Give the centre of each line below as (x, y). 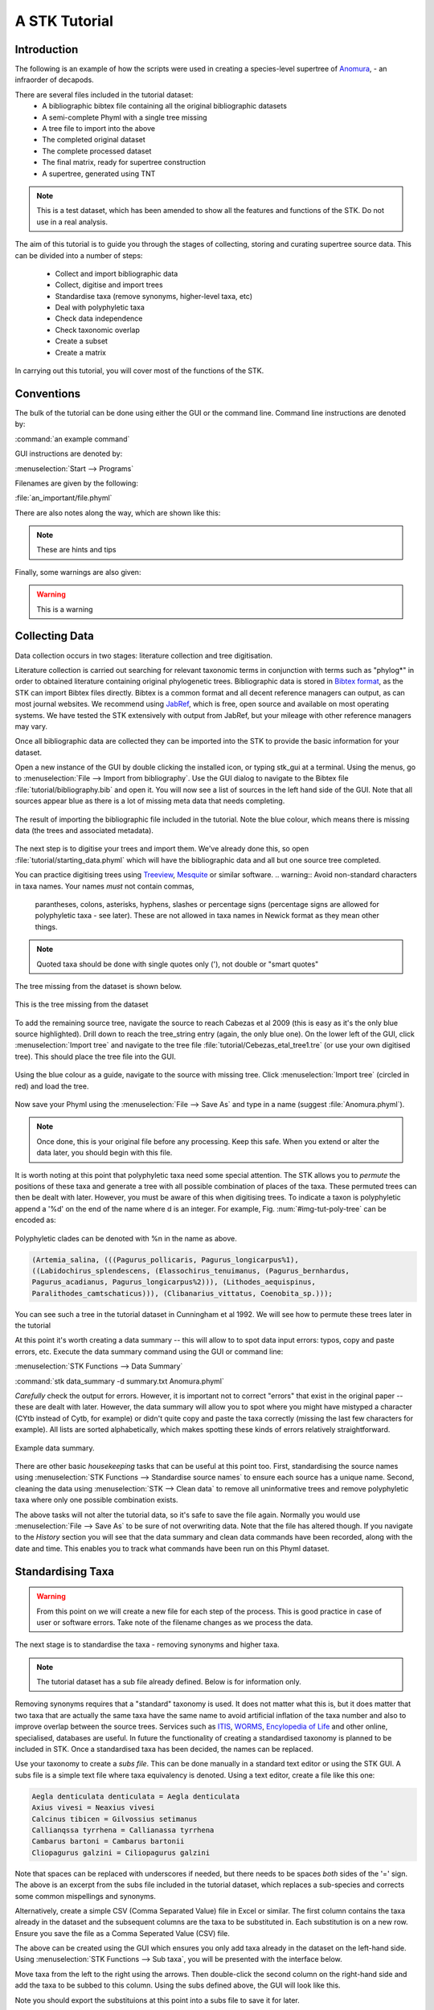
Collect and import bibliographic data (117, 273)
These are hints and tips (76, 550)
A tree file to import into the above (99, 129)
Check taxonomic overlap (97, 330)
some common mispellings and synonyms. (85, 1896)
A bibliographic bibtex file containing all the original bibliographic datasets (164, 106)
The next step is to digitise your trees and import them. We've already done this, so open (162, 849)
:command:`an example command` (72, 439)
